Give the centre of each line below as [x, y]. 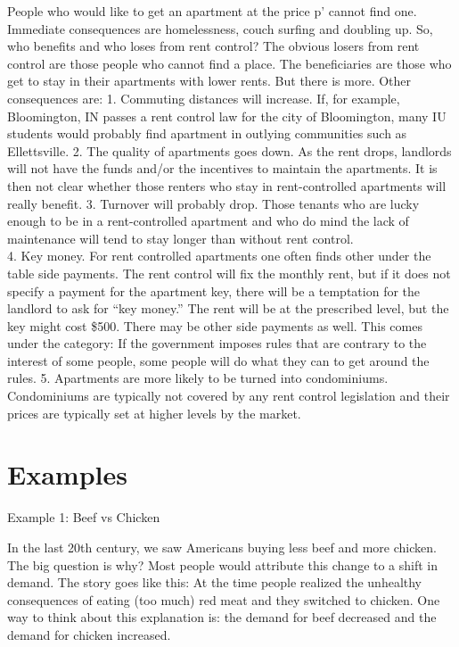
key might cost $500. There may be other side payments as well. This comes [215, 325]
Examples [67, 474]
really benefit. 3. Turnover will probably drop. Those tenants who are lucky [213, 203]
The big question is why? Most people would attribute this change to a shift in [223, 564]
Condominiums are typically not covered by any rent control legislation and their [229, 396]
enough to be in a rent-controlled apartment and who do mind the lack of [208, 221]
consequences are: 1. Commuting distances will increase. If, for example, [204, 98]
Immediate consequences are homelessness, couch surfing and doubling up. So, [220, 28]
